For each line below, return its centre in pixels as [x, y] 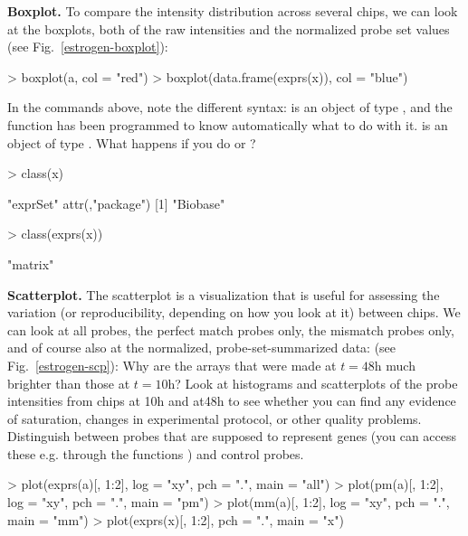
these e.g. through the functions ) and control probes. [156, 453]
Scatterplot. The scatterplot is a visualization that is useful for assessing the [224, 294]
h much [395, 365]
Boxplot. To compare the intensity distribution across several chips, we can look [233, 11]
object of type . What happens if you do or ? [132, 142]
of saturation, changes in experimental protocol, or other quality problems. [215, 418]
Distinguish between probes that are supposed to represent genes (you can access [232, 436]
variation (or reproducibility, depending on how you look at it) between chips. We [234, 312]
